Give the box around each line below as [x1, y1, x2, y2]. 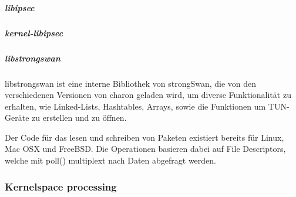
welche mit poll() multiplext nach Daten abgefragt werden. [5, 154, 216, 167]
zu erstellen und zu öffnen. [32, 111, 127, 124]
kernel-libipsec [5, 26, 63, 39]
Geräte [5, 111, 29, 124]
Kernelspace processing [5, 179, 117, 193]
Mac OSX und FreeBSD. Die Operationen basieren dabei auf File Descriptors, [5, 142, 286, 155]
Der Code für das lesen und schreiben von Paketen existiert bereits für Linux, [5, 131, 284, 143]
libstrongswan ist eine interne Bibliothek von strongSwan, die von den [5, 77, 257, 89]
